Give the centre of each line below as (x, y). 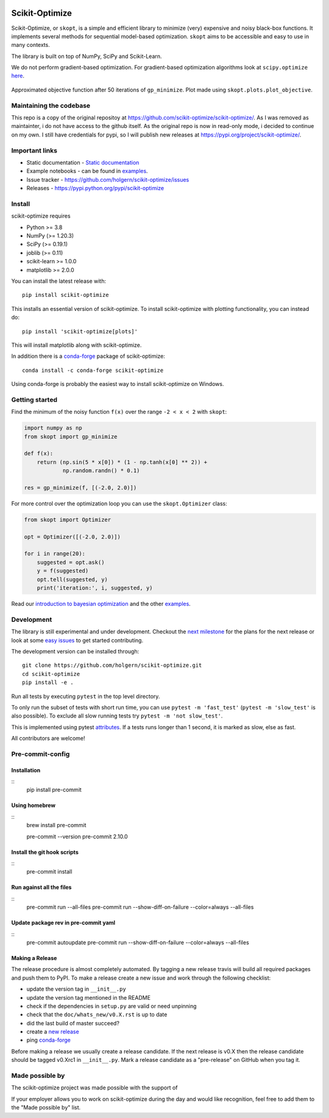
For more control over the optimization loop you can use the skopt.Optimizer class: (119, 504)
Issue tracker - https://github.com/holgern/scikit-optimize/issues (108, 179)
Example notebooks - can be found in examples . (87, 171)
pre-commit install (49, 872)
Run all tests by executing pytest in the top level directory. (86, 696)
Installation (26, 770)
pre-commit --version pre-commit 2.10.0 (77, 836)
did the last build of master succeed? (73, 1023)
